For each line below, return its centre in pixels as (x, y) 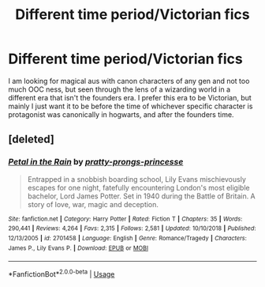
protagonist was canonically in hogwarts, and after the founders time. (121, 114)
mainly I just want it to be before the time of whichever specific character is (131, 106)
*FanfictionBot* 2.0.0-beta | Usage (62, 273)
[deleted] (32, 140)
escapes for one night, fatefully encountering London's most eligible (138, 187)
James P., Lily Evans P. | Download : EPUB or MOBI (78, 248)
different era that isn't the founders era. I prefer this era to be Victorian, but (130, 97)
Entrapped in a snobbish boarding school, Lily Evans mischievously (137, 179)
